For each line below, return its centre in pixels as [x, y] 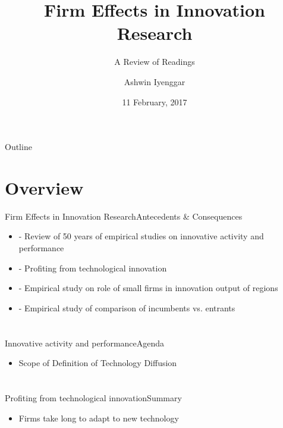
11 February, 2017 [155, 101]
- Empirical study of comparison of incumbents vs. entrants [127, 307]
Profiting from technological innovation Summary [93, 397]
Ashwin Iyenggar [155, 81]
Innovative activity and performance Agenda [85, 343]
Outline [18, 147]
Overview [44, 187]
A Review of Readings [155, 62]
